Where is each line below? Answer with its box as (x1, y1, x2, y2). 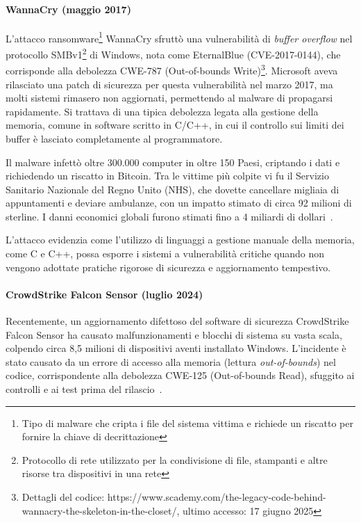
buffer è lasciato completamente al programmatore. (6, 131, 223, 145)
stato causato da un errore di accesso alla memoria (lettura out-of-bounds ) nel (6, 354, 336, 369)
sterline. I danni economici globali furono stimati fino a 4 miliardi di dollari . (6, 209, 333, 223)
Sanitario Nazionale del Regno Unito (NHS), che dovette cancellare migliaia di (6, 182, 339, 196)
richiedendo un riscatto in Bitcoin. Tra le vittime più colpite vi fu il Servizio (6, 168, 329, 183)
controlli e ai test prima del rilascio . (6, 382, 162, 396)
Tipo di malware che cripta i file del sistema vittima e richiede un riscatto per (22, 415, 353, 430)
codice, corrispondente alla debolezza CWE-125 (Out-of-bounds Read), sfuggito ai (6, 368, 355, 383)
